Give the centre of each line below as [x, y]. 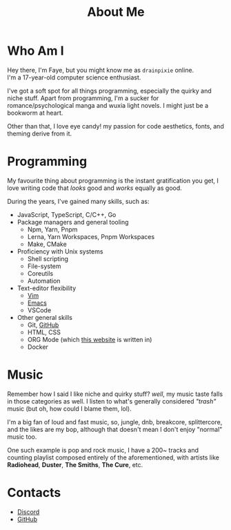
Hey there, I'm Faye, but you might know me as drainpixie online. [101, 70]
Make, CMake [47, 244]
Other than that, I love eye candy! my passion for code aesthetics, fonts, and [115, 126]
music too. [22, 437]
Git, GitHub [43, 325]
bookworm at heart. [35, 113]
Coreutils [40, 273]
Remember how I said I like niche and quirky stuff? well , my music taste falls [115, 394]
